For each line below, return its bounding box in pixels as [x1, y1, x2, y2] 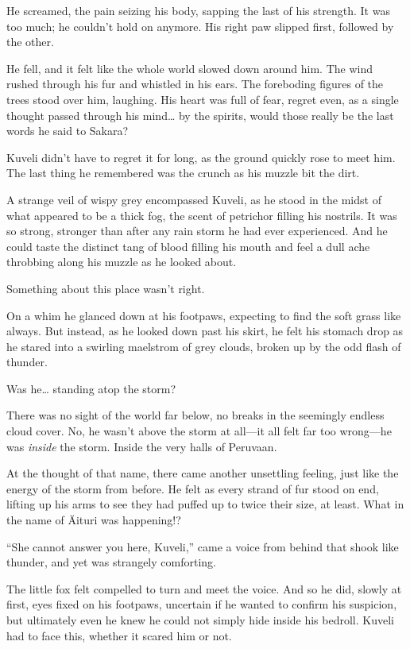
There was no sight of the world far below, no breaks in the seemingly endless [6, 407, 385, 423]
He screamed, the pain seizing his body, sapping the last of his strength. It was [6, 2, 390, 18]
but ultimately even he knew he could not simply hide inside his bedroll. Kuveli [6, 612, 394, 628]
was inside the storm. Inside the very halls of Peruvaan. [6, 438, 277, 454]
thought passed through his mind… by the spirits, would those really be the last [6, 106, 394, 123]
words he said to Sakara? [6, 122, 129, 139]
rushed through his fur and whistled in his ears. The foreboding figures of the [6, 75, 384, 92]
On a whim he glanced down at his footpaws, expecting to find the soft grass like [6, 307, 401, 323]
